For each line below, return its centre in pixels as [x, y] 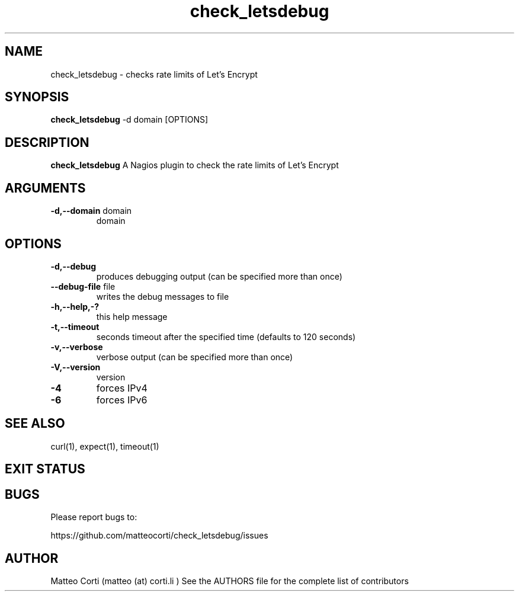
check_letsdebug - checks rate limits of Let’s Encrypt [154, 74]
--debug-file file [83, 286]
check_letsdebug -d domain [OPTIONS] [129, 120]
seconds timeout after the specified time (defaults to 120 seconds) [226, 337]
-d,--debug [73, 266]
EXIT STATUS [45, 469]
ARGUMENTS [45, 188]
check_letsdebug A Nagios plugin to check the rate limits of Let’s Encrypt [195, 165]
